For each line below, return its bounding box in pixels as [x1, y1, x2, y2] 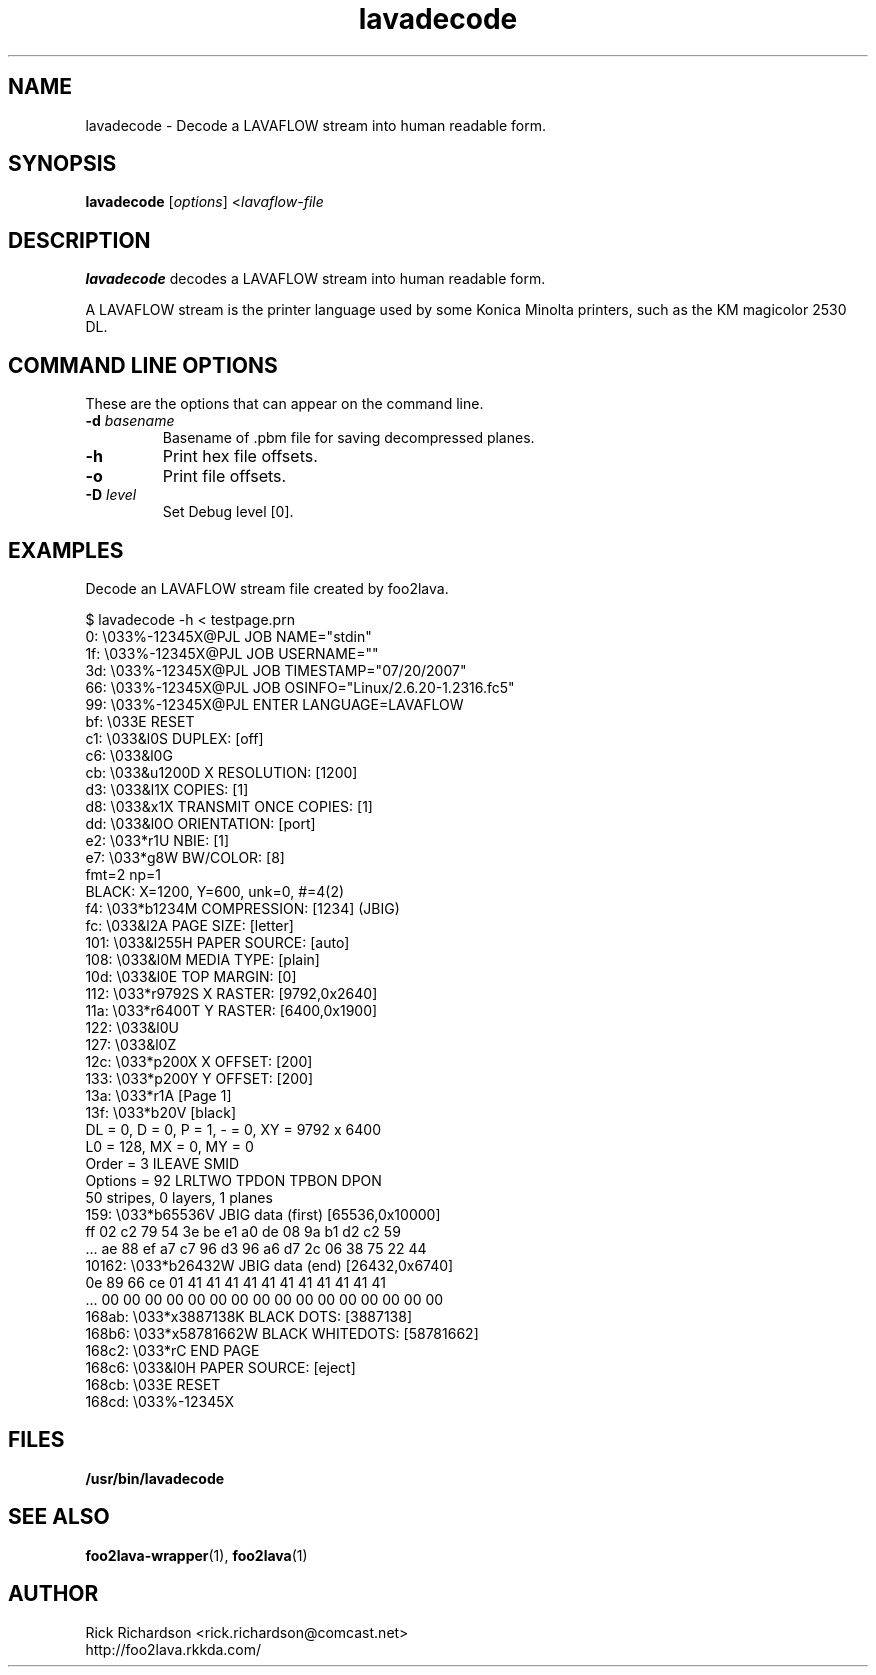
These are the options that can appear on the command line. [85, 395, 484, 413]
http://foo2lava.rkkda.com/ [85, 1640, 262, 1658]
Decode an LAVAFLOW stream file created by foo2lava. [85, 579, 449, 597]
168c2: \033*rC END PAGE [85, 1341, 260, 1359]
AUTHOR [8, 1581, 99, 1607]
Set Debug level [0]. [162, 503, 294, 521]
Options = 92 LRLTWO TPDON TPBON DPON [85, 1171, 382, 1189]
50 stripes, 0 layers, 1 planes [85, 1188, 273, 1206]
